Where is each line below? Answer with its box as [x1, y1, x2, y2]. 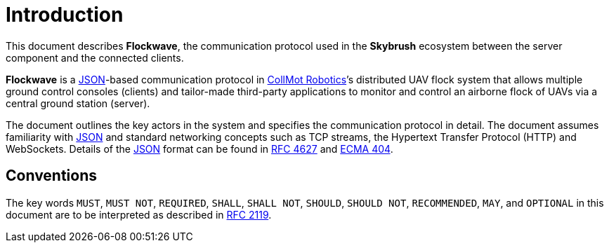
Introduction [6, 3, 124, 27]
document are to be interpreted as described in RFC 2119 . [6, 208, 272, 221]
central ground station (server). [6, 97, 150, 109]
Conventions [6, 167, 98, 185]
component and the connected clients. [6, 51, 184, 64]
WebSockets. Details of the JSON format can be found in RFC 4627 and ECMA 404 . [6, 142, 393, 155]
